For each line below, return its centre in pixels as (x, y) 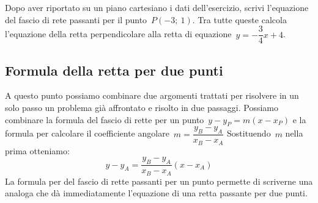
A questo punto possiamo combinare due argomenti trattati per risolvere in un (152, 95)
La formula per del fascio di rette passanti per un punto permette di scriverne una (159, 181)
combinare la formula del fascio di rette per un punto (105, 119)
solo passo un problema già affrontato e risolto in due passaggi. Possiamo (142, 108)
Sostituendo (249, 133)
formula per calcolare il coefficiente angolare (87, 133)
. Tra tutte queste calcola (239, 19)
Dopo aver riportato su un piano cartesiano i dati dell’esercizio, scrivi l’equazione (157, 7)
